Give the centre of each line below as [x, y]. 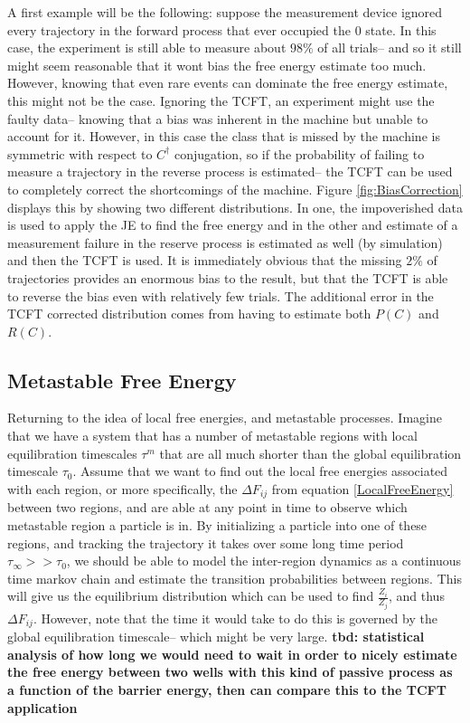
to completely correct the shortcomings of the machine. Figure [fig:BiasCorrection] [235, 189]
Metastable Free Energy [122, 380]
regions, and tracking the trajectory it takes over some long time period [206, 542]
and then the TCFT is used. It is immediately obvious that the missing [205, 260]
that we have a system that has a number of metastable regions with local [212, 436]
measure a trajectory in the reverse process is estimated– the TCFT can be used [230, 171]
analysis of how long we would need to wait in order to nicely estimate [232, 654]
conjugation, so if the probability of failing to [299, 153]
